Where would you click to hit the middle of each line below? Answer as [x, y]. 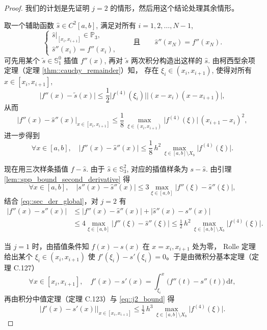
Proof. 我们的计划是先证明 [47, 8]
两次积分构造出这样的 [166, 60]
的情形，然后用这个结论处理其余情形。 [175, 8]
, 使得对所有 [232, 70]
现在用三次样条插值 [36, 168]
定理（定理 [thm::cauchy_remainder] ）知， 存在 [82, 70]
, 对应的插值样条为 [157, 168]
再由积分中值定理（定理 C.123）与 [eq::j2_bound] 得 [89, 298]
